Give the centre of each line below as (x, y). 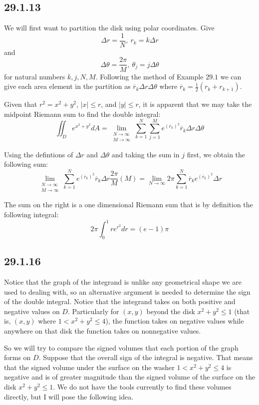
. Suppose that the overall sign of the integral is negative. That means (146, 357)
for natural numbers (35, 76)
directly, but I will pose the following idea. (69, 396)
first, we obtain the (216, 154)
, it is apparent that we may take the (195, 104)
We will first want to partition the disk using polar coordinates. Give (109, 28)
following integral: (31, 214)
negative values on (32, 311)
